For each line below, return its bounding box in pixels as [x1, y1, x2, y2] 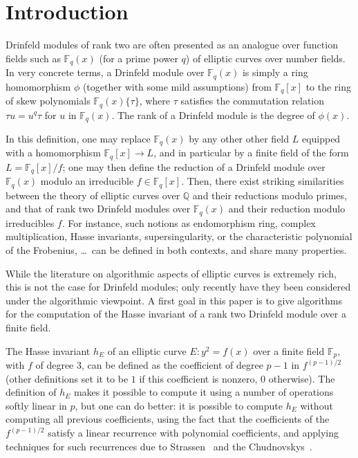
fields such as [6, 51, 61, 65]
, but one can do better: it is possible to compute [75, 398, 283, 412]
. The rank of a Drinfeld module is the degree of [111, 107, 315, 122]
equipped [301, 131, 341, 145]
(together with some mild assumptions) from [82, 79, 272, 93]
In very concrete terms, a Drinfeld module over [6, 65, 205, 80]
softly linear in [6, 398, 67, 412]
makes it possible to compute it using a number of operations [73, 385, 334, 399]
